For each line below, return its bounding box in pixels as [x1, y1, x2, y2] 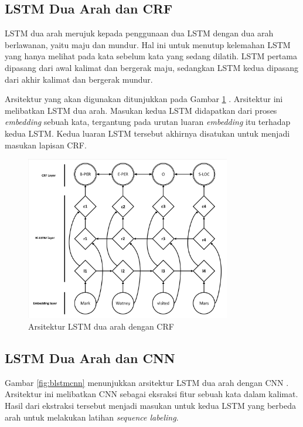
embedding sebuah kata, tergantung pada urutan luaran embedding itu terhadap [5, 116, 291, 128]
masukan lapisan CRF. [5, 138, 87, 151]
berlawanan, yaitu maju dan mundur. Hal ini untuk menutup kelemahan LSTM [5, 38, 291, 50]
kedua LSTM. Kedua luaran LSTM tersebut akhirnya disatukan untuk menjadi [5, 127, 290, 139]
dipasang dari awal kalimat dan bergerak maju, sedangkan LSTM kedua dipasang [5, 61, 299, 73]
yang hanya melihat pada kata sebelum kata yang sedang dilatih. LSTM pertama [5, 50, 297, 62]
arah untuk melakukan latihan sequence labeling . [5, 411, 179, 423]
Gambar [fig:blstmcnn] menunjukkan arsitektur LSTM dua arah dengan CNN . [5, 376, 289, 388]
